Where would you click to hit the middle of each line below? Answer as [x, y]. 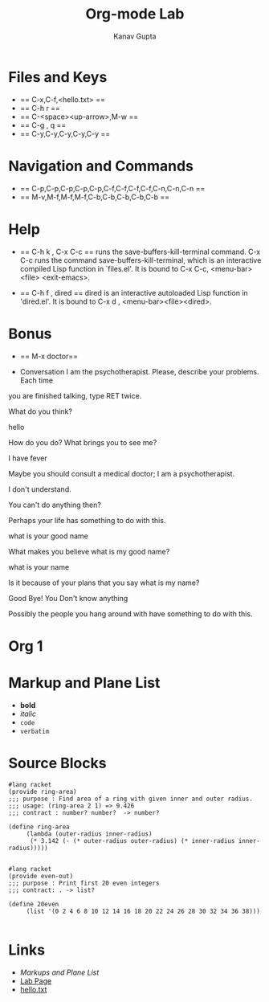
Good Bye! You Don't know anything [68, 598]
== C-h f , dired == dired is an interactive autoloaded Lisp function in [134, 292]
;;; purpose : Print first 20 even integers [84, 883]
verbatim [35, 731]
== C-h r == [40, 108]
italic [28, 714]
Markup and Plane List [84, 683]
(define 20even [34, 904]
